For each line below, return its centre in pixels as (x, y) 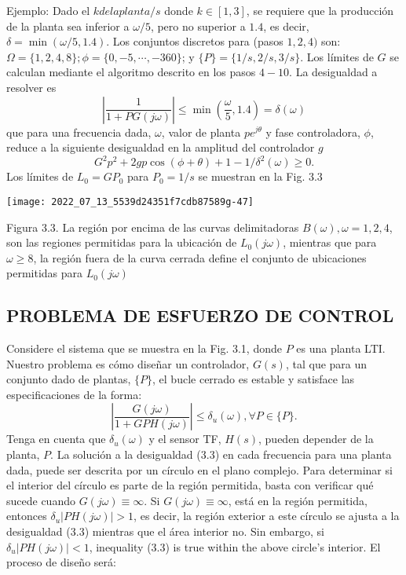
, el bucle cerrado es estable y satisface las (254, 379)
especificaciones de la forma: (74, 394)
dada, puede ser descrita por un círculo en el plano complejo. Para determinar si (199, 469)
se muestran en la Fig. (252, 176)
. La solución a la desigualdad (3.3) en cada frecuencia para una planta (221, 454)
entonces (27, 516)
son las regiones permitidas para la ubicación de (122, 242)
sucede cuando (41, 500)
